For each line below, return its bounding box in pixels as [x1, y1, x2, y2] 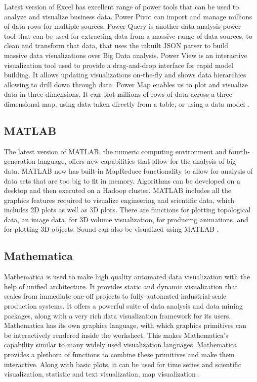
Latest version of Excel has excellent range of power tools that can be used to [4, 1, 239, 11]
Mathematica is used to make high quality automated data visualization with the [4, 271, 250, 282]
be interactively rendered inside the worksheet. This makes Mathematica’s [4, 329, 228, 340]
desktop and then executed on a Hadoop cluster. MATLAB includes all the [4, 185, 231, 195]
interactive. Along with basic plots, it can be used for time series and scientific [4, 359, 242, 369]
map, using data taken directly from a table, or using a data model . [42, 98, 250, 109]
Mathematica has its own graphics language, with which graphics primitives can [4, 320, 247, 330]
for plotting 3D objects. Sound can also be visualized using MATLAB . [4, 224, 219, 234]
